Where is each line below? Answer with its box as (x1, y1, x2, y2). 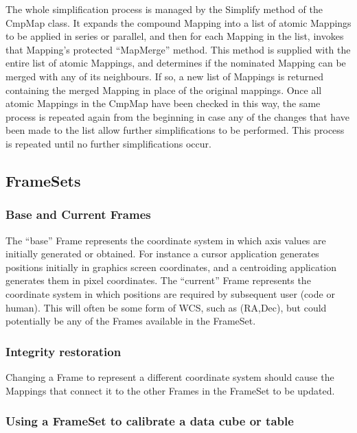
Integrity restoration (5, 342, 122, 360)
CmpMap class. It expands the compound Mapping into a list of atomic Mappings (5, 15, 352, 30)
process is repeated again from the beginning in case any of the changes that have (5, 109, 349, 124)
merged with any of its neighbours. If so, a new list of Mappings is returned (5, 69, 324, 83)
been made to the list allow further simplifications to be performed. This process (5, 123, 345, 137)
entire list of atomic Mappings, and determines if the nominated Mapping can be (5, 56, 346, 70)
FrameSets (5, 169, 81, 191)
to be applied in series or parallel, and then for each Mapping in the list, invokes (5, 29, 344, 43)
